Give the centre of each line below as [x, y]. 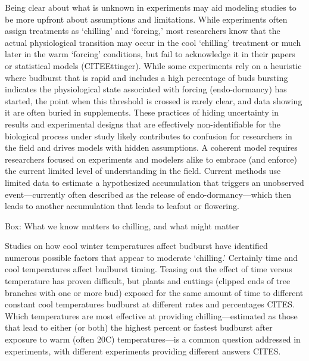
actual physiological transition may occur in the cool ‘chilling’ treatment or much [153, 42]
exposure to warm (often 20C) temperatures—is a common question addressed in [153, 339]
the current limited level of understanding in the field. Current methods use [143, 171]
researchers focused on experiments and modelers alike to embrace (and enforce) [151, 159]
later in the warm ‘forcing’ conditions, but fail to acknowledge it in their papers [150, 54]
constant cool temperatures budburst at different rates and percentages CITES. [150, 304]
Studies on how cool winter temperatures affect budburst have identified [136, 246]
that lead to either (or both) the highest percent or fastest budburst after [139, 327]
